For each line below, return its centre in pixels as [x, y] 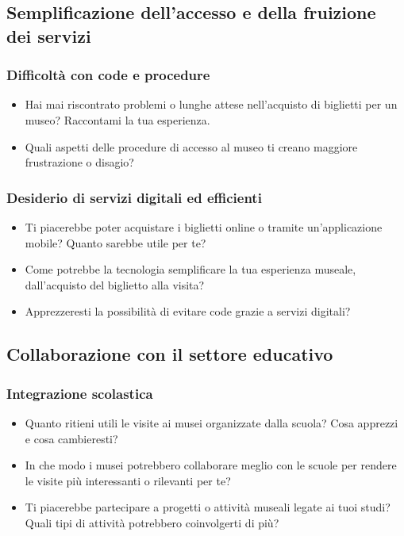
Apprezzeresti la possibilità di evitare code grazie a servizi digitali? [188, 311]
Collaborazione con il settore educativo [170, 354]
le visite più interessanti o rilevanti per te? [128, 480]
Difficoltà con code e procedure [108, 75]
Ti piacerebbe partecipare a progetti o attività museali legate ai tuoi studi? [208, 507]
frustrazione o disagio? [79, 162]
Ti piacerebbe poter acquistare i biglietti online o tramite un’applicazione [204, 226]
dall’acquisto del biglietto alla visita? [115, 284]
